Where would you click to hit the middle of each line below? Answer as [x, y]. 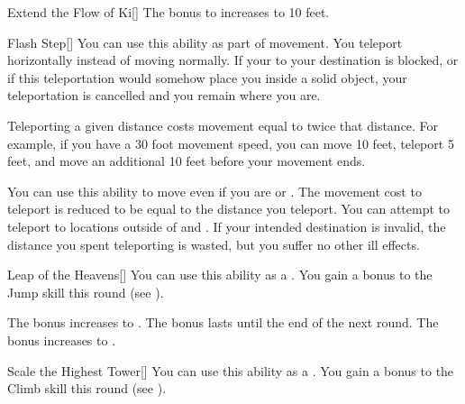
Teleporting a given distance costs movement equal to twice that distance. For [223, 125]
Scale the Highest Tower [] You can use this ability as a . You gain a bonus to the [231, 370]
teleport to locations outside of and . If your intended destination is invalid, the [227, 226]
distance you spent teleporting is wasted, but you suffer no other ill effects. [214, 244]
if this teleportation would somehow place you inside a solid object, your [207, 77]
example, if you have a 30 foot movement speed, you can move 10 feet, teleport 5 [231, 143]
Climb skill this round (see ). [87, 388]
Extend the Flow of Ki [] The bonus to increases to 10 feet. [169, 12]
